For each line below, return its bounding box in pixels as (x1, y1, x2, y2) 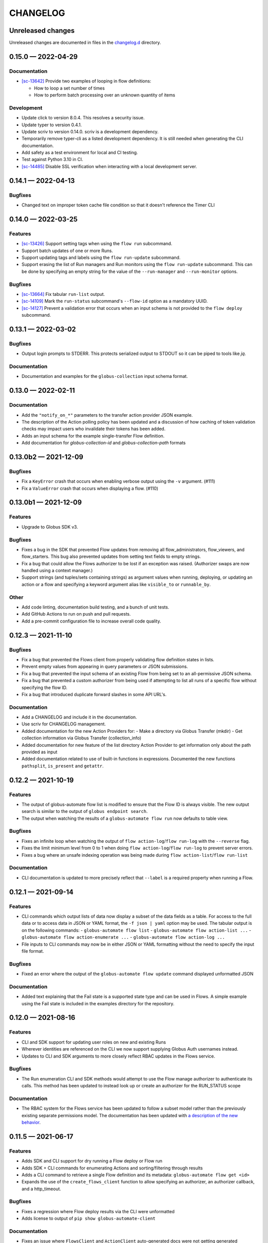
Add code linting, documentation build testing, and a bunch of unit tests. (21, 604, 170, 610)
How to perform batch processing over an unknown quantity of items (34, 92, 176, 98)
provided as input (21, 749, 58, 755)
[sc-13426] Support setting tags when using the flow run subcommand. (21, 241, 172, 247)
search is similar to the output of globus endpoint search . (21, 808, 148, 814)
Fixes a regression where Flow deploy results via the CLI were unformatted (21, 1208, 175, 1214)
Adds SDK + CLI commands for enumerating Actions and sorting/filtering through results (21, 1165, 203, 1171)
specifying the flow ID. (21, 684, 68, 691)
